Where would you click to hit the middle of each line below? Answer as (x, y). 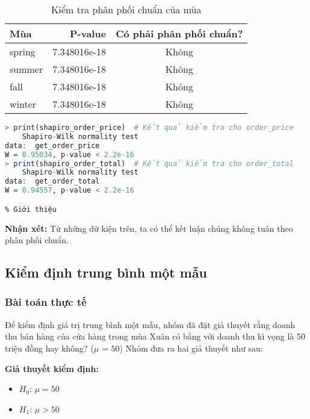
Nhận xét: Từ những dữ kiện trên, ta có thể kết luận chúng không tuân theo (149, 228)
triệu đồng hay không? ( (49, 348)
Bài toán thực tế (46, 302)
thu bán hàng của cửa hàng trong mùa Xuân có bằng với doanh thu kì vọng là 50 (155, 336)
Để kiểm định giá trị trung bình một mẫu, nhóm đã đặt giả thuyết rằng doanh (150, 324)
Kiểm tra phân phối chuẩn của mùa (126, 9)
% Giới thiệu (31, 209)
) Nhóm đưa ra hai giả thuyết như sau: (191, 348)
